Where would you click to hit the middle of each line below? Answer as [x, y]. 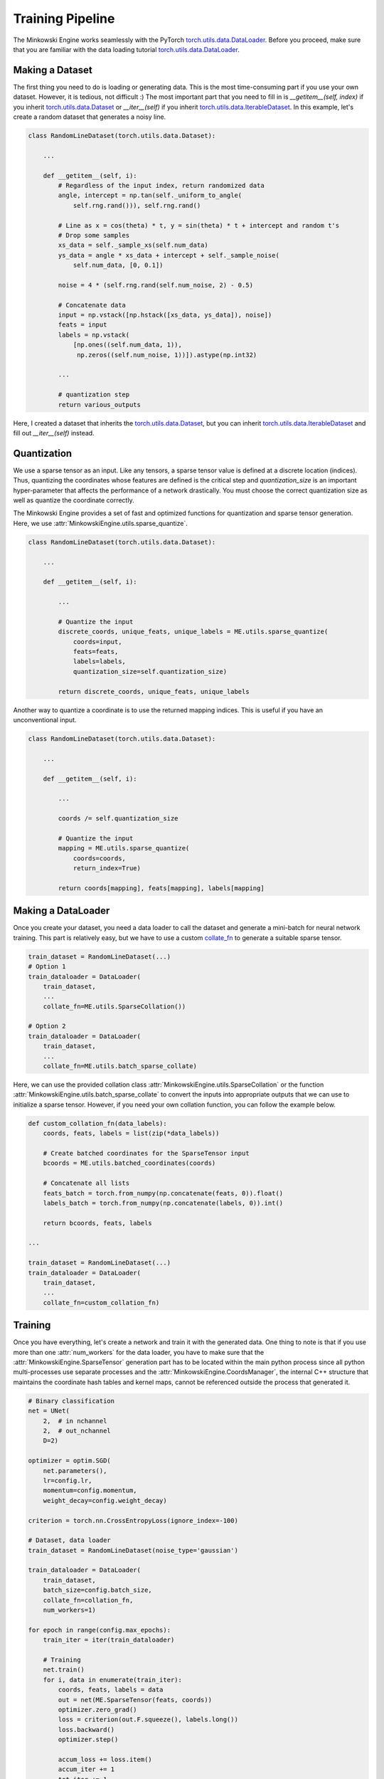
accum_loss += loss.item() [105, 1759]
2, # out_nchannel [77, 1431]
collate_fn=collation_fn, [88, 1600]
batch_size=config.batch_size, [97, 1590]
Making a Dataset [53, 70]
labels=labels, [99, 661]
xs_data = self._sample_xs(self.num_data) [133, 245]
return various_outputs [100, 405]
